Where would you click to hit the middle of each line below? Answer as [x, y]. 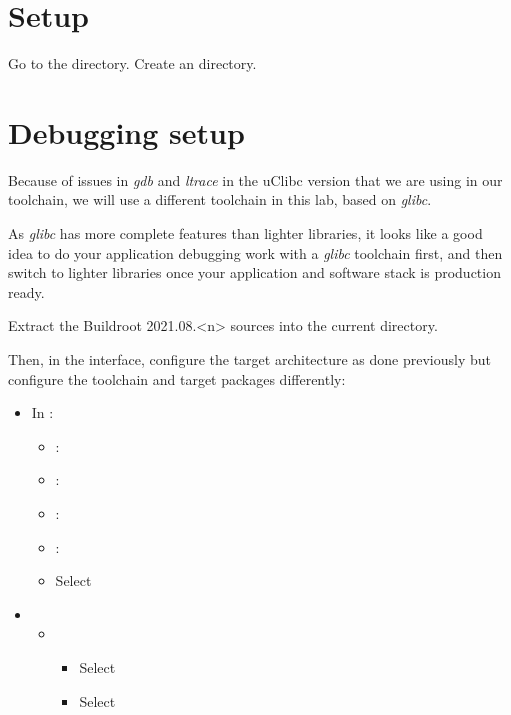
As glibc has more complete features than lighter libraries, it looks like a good [245, 233]
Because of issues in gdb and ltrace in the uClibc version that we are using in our [255, 179]
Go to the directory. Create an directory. [132, 63]
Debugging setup [126, 131]
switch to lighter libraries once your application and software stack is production [254, 272]
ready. [26, 291]
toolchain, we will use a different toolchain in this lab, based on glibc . [220, 199]
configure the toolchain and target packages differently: [177, 378]
